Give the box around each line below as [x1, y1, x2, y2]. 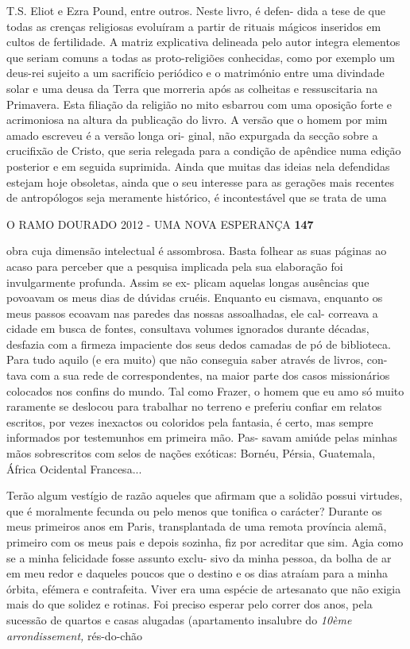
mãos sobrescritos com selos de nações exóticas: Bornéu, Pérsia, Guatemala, [6, 445, 376, 462]
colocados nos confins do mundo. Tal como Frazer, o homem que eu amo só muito [6, 382, 404, 399]
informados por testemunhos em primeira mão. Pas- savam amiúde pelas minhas [6, 429, 398, 446]
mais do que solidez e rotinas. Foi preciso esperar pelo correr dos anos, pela [6, 596, 373, 612]
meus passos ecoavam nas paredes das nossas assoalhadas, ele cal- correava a [6, 304, 378, 321]
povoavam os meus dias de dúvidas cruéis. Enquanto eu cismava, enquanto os [6, 289, 383, 306]
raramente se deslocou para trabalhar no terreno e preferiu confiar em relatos [6, 398, 382, 415]
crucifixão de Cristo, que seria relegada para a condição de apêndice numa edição [6, 142, 401, 159]
